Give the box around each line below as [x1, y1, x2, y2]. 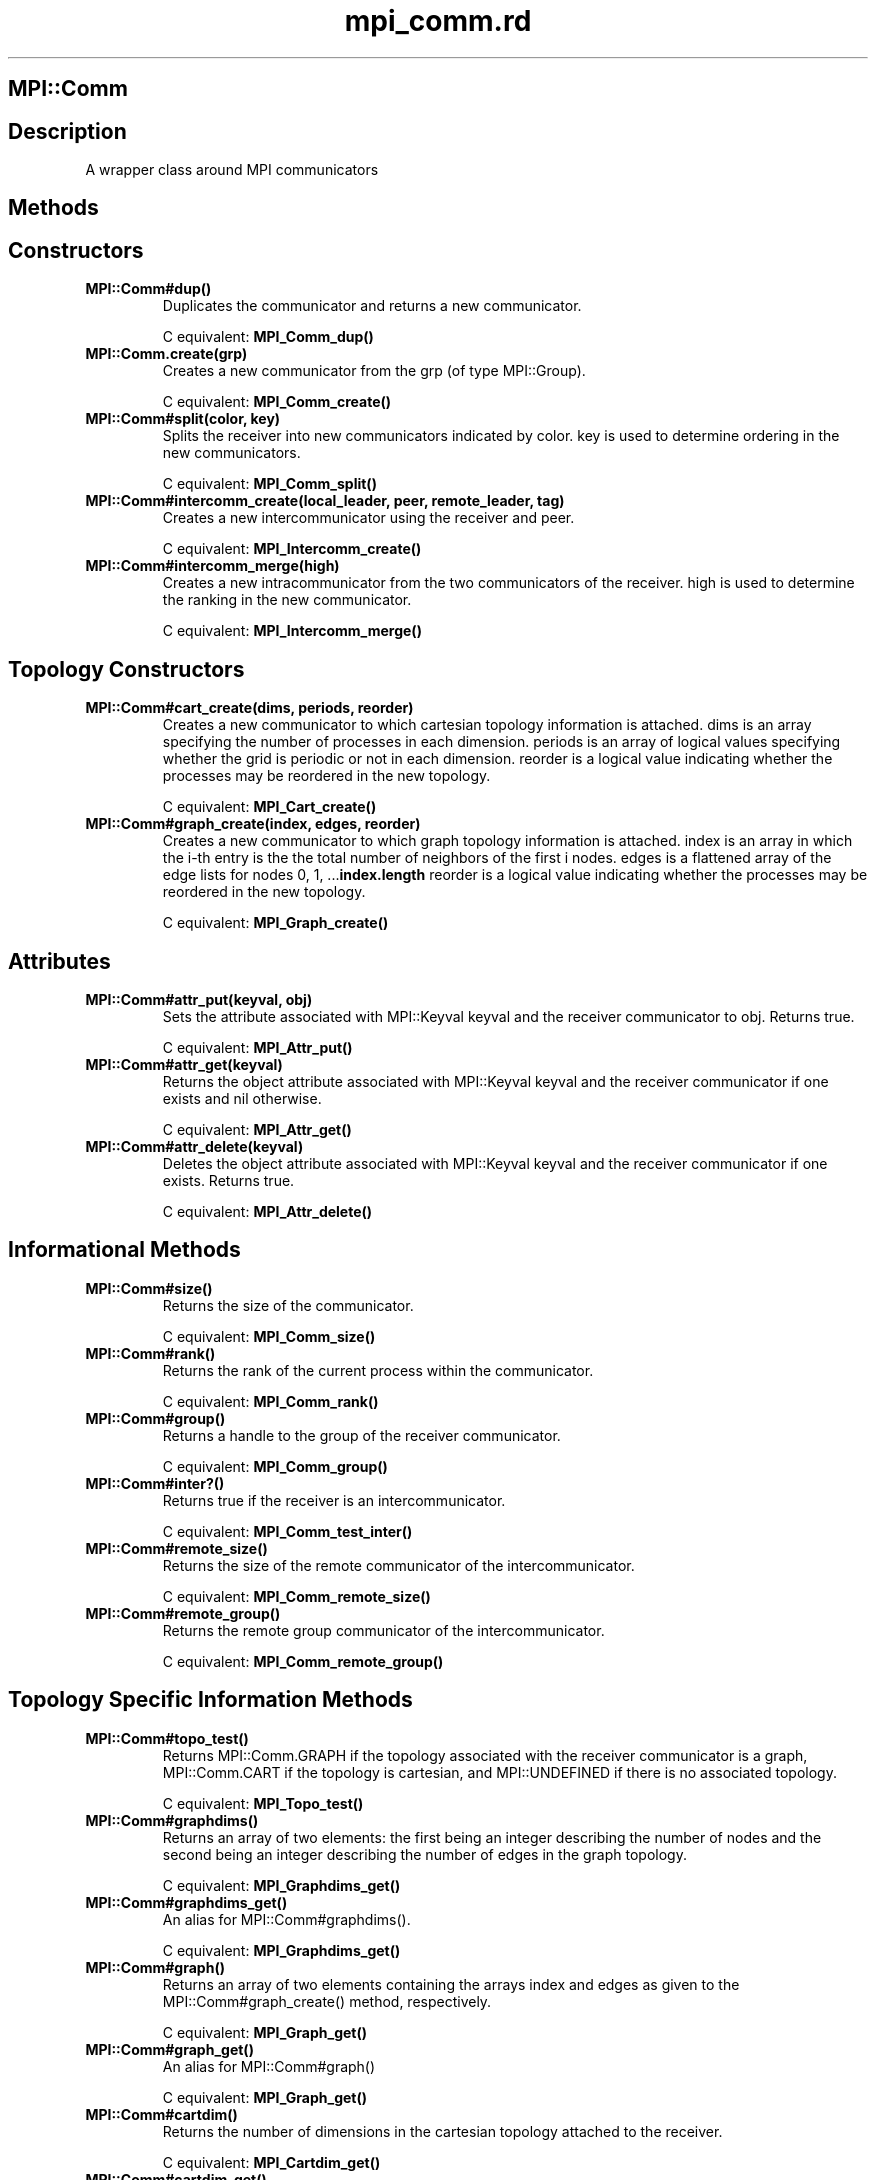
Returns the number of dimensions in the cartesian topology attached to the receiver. [162, 2122, 723, 2140]
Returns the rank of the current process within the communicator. [162, 1361, 594, 1379]
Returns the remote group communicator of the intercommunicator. [162, 1621, 605, 1639]
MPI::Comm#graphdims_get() [85, 1893, 288, 1911]
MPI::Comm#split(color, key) [85, 410, 281, 428]
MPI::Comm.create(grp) [85, 345, 248, 363]
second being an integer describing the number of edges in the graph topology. [162, 1845, 687, 1863]
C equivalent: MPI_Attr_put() [162, 1038, 353, 1056]
